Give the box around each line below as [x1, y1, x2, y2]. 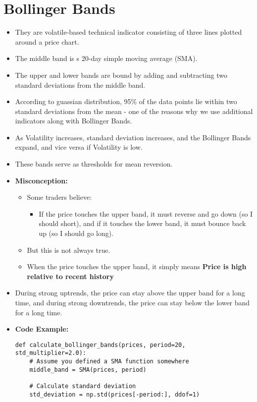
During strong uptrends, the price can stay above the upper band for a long [15, 287, 245, 298]
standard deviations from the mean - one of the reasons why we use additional [15, 106, 253, 116]
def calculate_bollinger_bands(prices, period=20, [15, 341, 186, 348]
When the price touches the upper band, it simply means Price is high [27, 261, 247, 272]
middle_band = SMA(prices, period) [29, 366, 147, 373]
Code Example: [15, 324, 69, 334]
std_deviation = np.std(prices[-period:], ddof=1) [29, 391, 200, 398]
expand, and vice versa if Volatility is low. [15, 142, 143, 152]
